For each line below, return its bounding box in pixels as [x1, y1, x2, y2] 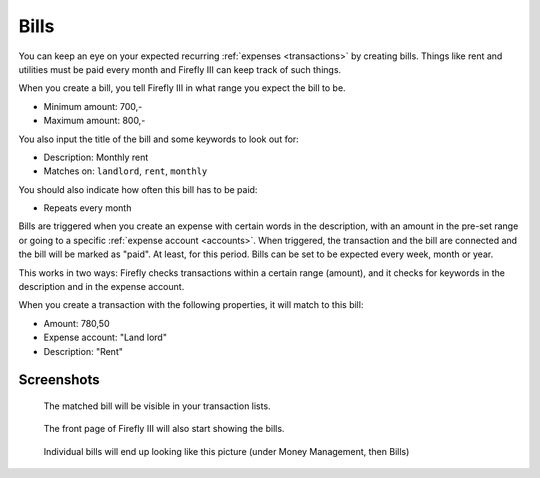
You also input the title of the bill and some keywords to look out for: [18, 133, 299, 145]
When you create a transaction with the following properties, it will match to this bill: [18, 299, 364, 311]
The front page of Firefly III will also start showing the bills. [43, 423, 285, 435]
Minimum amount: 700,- [43, 100, 143, 112]
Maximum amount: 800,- [43, 115, 146, 127]
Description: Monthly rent [43, 151, 149, 163]
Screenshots [18, 371, 100, 389]
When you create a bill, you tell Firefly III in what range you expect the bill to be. [18, 82, 346, 94]
